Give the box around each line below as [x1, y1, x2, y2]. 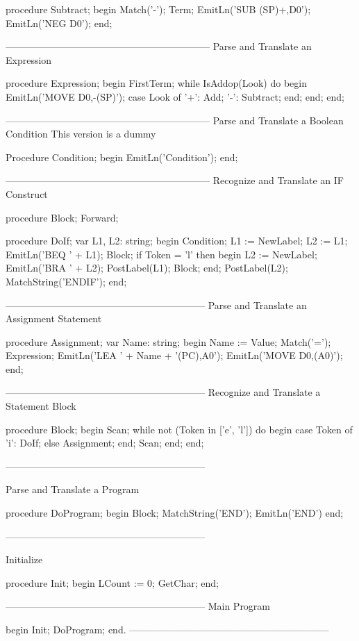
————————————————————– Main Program [6, 599, 271, 613]
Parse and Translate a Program [6, 482, 140, 497]
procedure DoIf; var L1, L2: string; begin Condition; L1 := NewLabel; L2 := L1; [6, 233, 348, 248]
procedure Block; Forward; [6, 210, 119, 224]
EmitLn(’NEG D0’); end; [6, 15, 112, 30]
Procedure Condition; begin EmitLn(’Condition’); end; [6, 149, 238, 164]
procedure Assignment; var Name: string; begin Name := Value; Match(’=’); [6, 334, 331, 349]
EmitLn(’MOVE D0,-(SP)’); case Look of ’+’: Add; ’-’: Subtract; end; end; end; [6, 89, 344, 103]
